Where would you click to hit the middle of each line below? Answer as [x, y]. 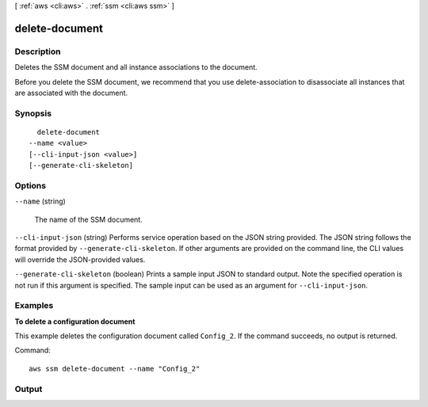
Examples [34, 306]
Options [31, 185]
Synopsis [33, 113]
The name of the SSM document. [88, 219]
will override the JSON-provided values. [80, 259]
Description [38, 51]
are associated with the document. [71, 93]
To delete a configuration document [75, 321]
